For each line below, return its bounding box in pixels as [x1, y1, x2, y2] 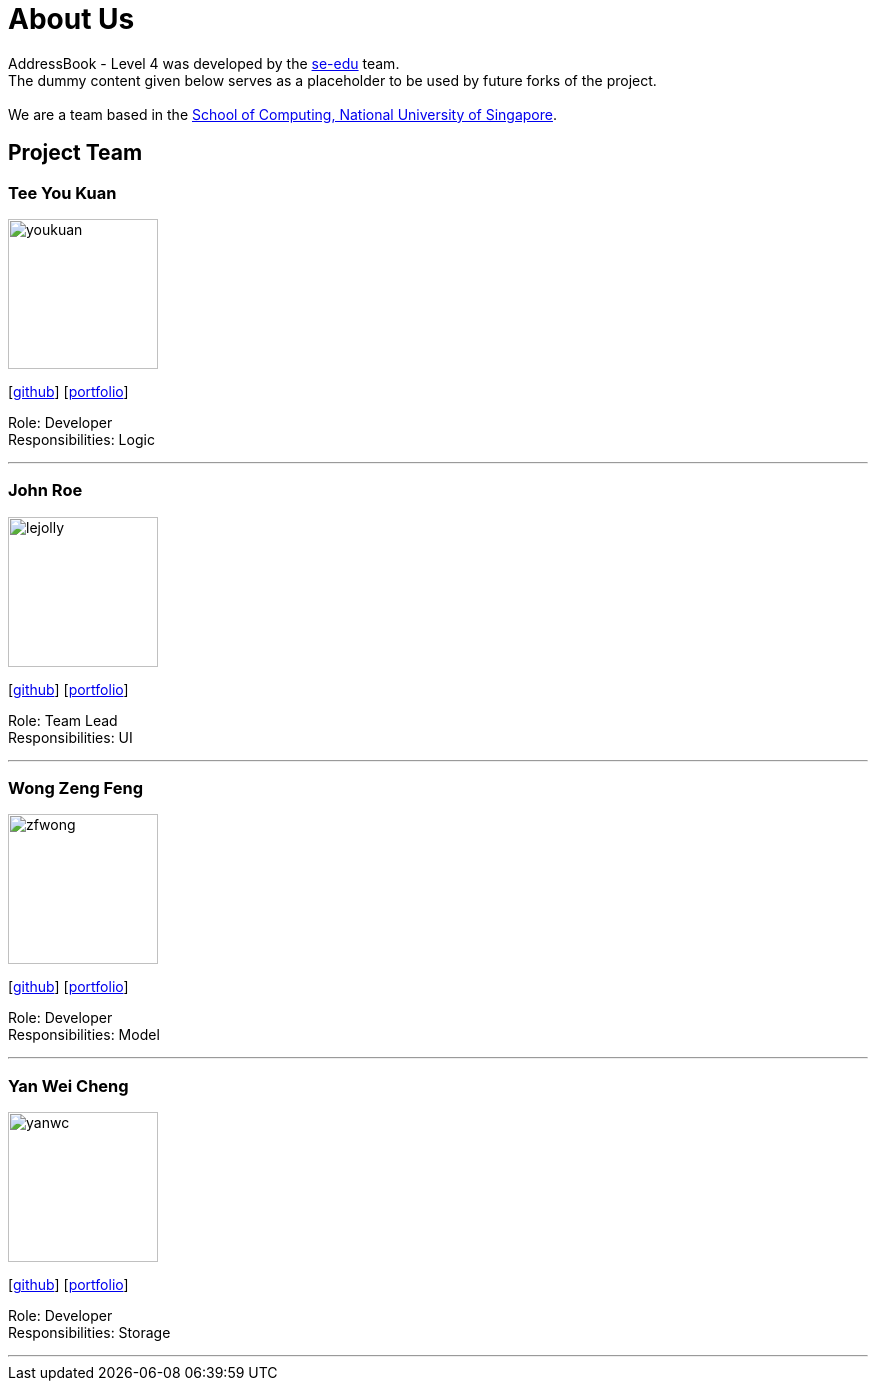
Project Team [8, 140, 143, 166]
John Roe [8, 480, 83, 501]
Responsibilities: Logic [8, 430, 155, 448]
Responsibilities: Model [8, 1026, 160, 1044]
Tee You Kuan [8, 182, 117, 203]
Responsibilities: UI [8, 728, 133, 746]
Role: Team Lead [8, 711, 118, 729]
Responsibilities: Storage [8, 1324, 171, 1342]
